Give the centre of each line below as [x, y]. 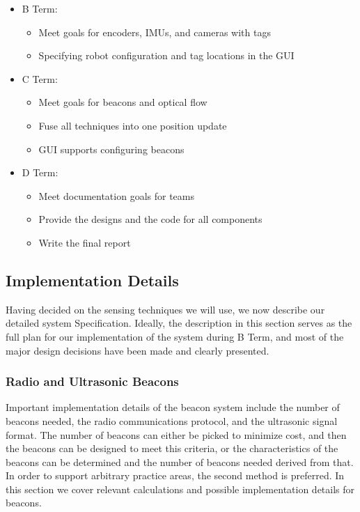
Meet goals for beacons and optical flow [123, 102]
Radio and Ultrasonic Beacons [92, 381]
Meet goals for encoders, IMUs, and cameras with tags [155, 32]
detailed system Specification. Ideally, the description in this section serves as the [179, 323]
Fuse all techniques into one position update [133, 125]
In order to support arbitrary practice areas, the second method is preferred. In [175, 475]
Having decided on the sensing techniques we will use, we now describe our [165, 309]
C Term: [40, 78]
